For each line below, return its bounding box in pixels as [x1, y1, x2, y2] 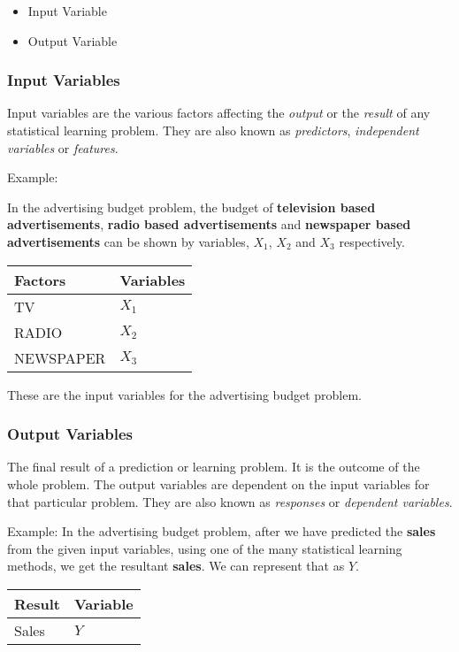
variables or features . [7, 138, 119, 157]
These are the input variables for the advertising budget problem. [7, 385, 363, 403]
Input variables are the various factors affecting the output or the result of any [7, 104, 431, 122]
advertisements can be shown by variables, [7, 232, 249, 250]
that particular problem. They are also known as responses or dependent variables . [7, 492, 453, 510]
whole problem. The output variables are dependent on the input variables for [7, 474, 430, 493]
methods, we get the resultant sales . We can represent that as [7, 556, 345, 575]
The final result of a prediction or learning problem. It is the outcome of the [7, 457, 420, 476]
